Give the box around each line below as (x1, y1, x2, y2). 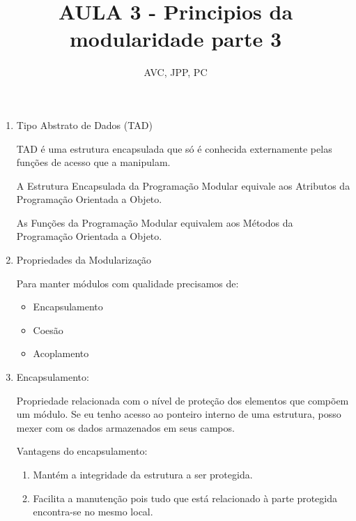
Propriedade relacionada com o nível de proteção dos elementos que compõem (16, 393, 349, 407)
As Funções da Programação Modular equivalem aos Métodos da (16, 215, 293, 229)
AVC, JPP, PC (144, 65, 208, 80)
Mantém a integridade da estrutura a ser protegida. (33, 467, 253, 481)
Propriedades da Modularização (16, 252, 152, 267)
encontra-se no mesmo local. (33, 504, 153, 519)
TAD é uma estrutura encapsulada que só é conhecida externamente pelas (16, 141, 332, 156)
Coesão (33, 322, 63, 337)
